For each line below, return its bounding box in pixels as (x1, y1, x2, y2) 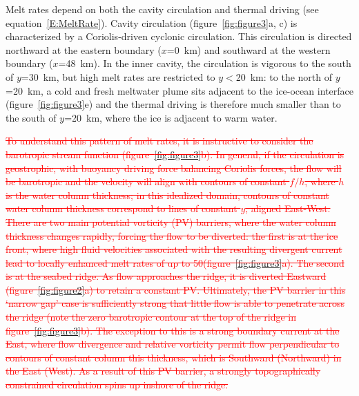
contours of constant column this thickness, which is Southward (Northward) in (6, 350, 342, 364)
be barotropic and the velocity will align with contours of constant (6, 174, 287, 189)
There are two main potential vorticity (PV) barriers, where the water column (6, 214, 336, 229)
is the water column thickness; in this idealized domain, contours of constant (6, 187, 329, 202)
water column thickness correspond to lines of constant (6, 201, 237, 216)
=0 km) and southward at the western (166, 42, 331, 57)
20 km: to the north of (235, 69, 332, 84)
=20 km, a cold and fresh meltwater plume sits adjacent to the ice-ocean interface (6, 83, 353, 97)
